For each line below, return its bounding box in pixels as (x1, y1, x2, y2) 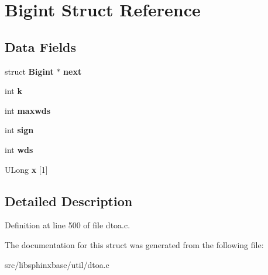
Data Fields (5, 37, 77, 55)
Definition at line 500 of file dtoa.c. (5, 219, 130, 231)
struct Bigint (5, 65, 54, 77)
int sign (5, 124, 34, 136)
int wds (5, 143, 33, 155)
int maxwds (5, 104, 51, 116)
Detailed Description (5, 192, 133, 210)
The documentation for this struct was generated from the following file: (5, 238, 264, 250)
